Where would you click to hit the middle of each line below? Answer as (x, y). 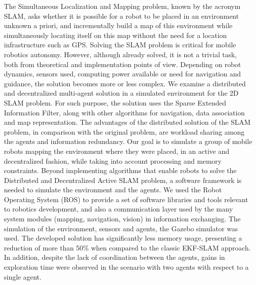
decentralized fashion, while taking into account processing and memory (113, 160)
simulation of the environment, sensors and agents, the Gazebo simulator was (121, 228)
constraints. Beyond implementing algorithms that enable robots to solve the (120, 170)
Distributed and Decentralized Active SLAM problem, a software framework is (123, 180)
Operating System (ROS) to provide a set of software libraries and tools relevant (126, 199)
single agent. (23, 276)
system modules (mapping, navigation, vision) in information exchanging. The (122, 219)
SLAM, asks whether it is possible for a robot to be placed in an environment (122, 16)
